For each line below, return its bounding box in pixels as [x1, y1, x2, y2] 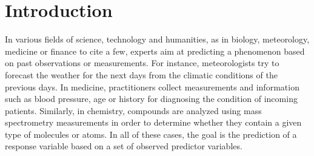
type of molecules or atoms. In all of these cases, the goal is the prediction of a [5, 127, 297, 140]
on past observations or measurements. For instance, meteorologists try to [5, 56, 279, 69]
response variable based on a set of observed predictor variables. [5, 140, 242, 152]
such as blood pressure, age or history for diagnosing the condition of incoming [5, 92, 298, 105]
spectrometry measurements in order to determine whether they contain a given [5, 116, 302, 129]
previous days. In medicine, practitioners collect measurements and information [5, 80, 299, 93]
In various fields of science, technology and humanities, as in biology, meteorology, [5, 33, 310, 46]
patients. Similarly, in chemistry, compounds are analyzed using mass [5, 104, 262, 117]
